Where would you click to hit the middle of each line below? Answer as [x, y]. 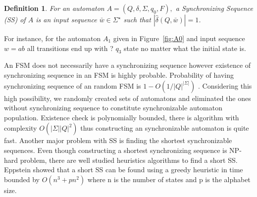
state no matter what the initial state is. [185, 48]
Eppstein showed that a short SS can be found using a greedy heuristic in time [124, 170]
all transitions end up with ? [70, 48]
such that [137, 19]
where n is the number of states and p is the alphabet [169, 179]
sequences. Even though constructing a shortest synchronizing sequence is [116, 150]
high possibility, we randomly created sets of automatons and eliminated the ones [128, 98]
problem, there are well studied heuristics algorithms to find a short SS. [129, 160]
